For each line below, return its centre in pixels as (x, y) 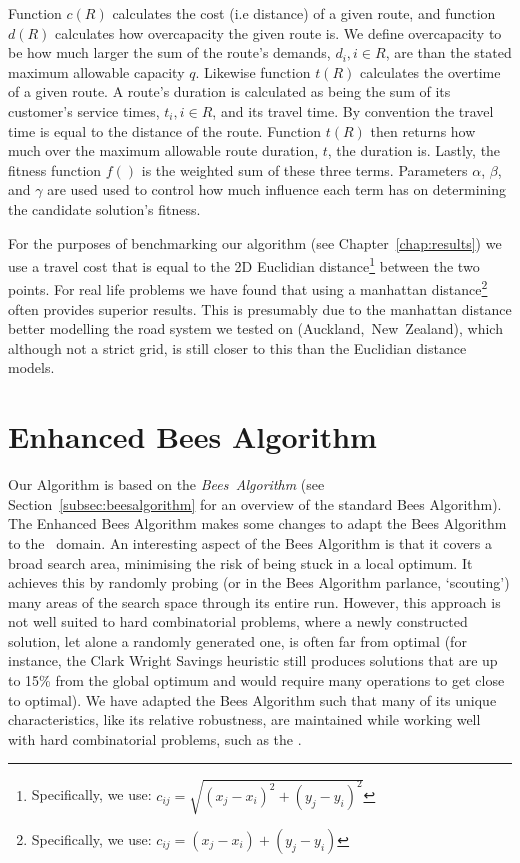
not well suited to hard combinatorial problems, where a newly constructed (238, 621)
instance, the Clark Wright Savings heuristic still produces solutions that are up (253, 660)
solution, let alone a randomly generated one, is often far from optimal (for (237, 640)
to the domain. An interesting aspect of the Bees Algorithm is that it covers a (250, 542)
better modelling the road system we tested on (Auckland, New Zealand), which (255, 328)
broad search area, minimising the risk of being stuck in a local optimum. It (240, 562)
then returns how (423, 130)
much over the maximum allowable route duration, (163, 150)
